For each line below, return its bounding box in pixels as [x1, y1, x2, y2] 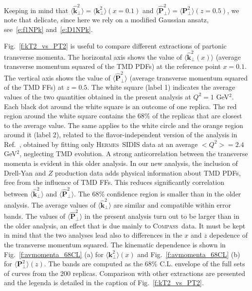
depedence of [209, 230, 248, 240]
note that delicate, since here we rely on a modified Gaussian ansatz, [4, 15, 209, 25]
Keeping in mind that [4, 5, 69, 15]
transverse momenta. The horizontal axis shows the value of [4, 51, 182, 62]
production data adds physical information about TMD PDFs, [55, 167, 241, 178]
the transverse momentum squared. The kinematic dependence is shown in [4, 239, 226, 249]
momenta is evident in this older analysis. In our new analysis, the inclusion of [4, 158, 238, 168]
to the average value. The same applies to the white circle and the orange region [4, 120, 243, 130]
